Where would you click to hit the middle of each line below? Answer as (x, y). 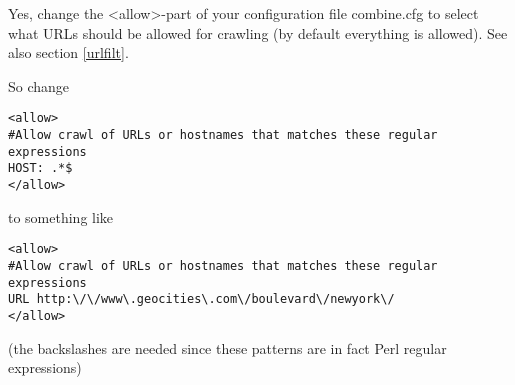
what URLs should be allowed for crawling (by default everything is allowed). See (258, 32)
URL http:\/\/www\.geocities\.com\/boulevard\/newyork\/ (201, 299)
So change (39, 85)
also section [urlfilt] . (68, 52)
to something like (61, 216)
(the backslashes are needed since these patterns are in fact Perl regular (227, 347)
